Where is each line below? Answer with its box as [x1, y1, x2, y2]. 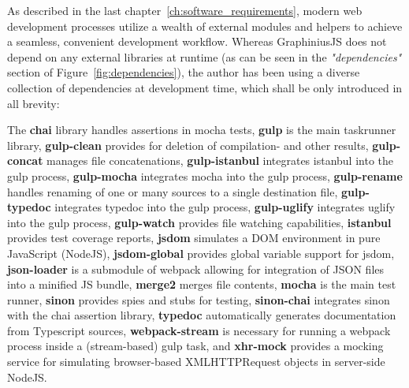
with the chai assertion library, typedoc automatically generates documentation [7, 307, 396, 323]
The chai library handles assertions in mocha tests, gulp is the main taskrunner [7, 121, 396, 138]
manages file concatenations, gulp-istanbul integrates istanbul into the [46, 152, 394, 169]
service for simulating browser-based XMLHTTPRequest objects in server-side [7, 353, 385, 370]
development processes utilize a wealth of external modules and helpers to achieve [7, 17, 403, 34]
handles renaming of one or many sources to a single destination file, [7, 183, 338, 200]
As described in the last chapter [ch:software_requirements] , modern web [7, 2, 363, 18]
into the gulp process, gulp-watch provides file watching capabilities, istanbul [7, 214, 392, 230]
